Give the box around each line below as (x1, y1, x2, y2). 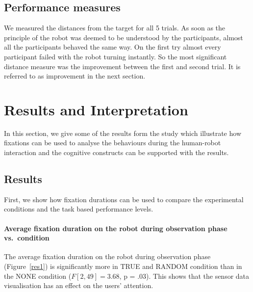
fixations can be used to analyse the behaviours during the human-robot (4, 137, 221, 148)
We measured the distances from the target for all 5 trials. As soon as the (4, 23, 226, 33)
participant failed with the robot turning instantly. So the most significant (4, 51, 227, 61)
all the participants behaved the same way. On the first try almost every (4, 42, 221, 52)
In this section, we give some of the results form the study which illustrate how (4, 128, 241, 138)
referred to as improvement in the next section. (4, 71, 146, 81)
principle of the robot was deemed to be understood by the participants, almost (4, 32, 243, 42)
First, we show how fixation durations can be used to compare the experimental (4, 194, 244, 204)
